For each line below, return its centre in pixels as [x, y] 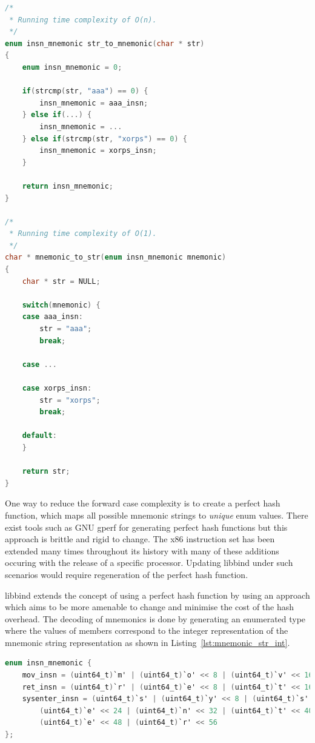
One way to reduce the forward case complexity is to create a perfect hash [143, 503]
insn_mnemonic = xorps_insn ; [98, 151]
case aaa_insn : [52, 317]
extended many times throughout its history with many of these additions [142, 550]
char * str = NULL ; [61, 281]
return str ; [46, 472]
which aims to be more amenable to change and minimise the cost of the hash [150, 607]
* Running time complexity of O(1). [83, 234]
